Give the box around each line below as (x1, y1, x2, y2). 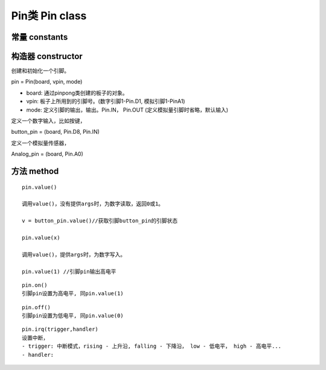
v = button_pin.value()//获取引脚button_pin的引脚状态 (22, 218, 178, 224)
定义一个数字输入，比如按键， (11, 118, 86, 125)
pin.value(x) (22, 234, 60, 241)
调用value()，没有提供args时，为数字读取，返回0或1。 (22, 201, 164, 207)
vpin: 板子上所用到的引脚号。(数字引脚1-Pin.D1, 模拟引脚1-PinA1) (26, 98, 185, 105)
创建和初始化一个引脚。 (11, 67, 69, 75)
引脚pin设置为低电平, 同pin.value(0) (22, 312, 124, 319)
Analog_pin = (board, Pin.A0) (11, 151, 84, 158)
